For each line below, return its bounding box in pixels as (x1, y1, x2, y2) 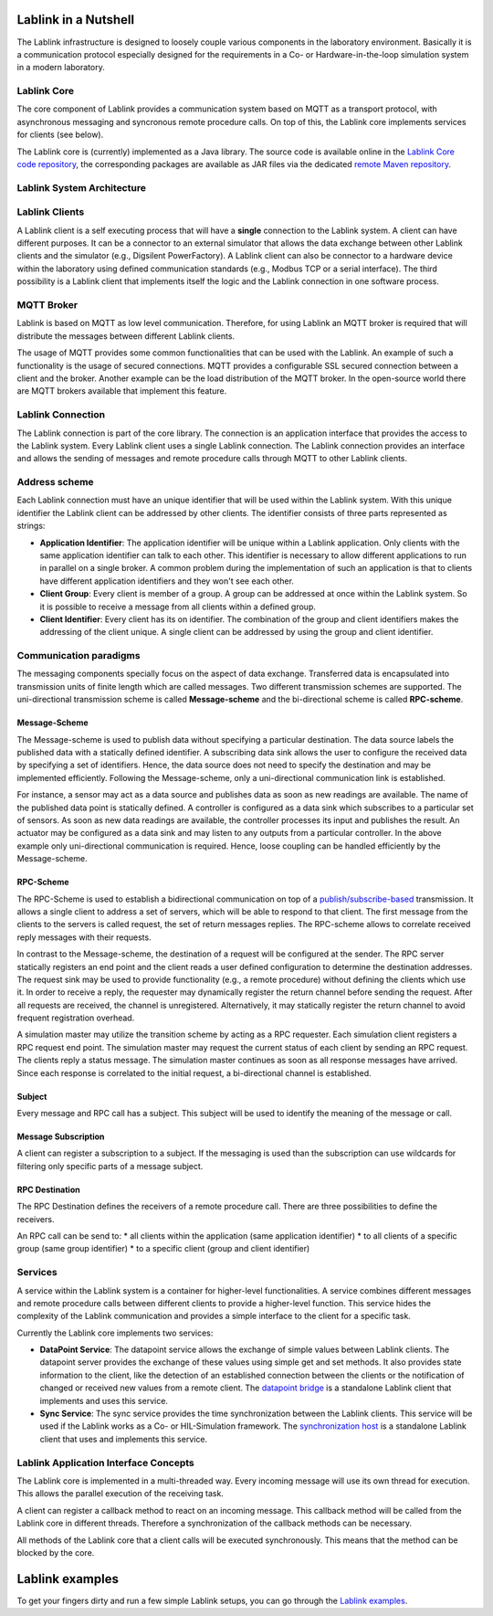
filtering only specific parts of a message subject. (16, 1160, 204, 1171)
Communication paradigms (16, 650, 141, 662)
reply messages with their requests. (16, 932, 152, 943)
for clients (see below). (16, 129, 104, 141)
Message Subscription (16, 1131, 105, 1142)
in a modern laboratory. (16, 62, 105, 73)
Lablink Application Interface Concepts (16, 1456, 195, 1469)
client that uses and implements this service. (39, 1433, 208, 1444)
